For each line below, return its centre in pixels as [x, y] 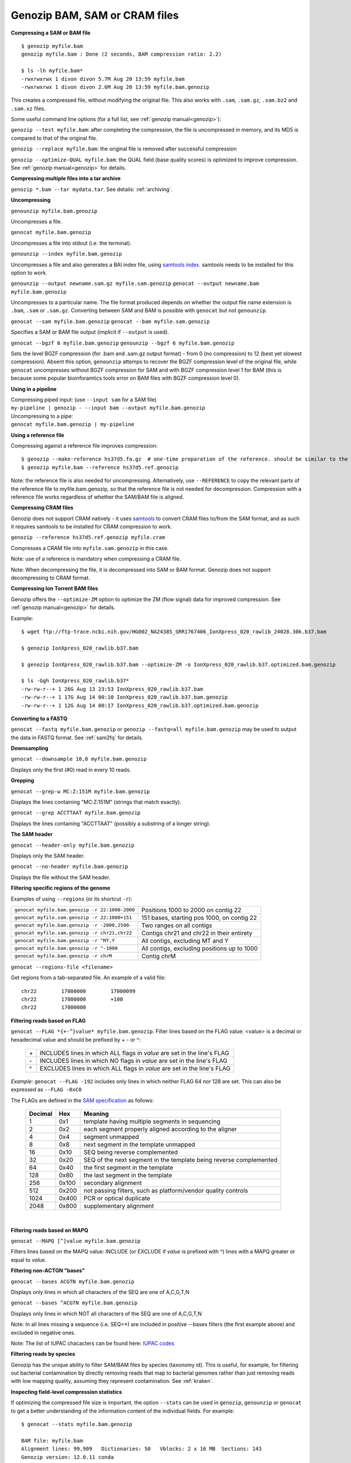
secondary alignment [113, 1183]
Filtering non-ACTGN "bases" [48, 1270]
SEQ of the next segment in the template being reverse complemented [181, 1160]
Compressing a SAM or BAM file [51, 33]
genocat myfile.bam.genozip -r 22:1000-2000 [75, 910]
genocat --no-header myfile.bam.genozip [70, 867]
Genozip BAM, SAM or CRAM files [95, 15]
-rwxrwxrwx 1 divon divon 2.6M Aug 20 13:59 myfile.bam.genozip [116, 87]
